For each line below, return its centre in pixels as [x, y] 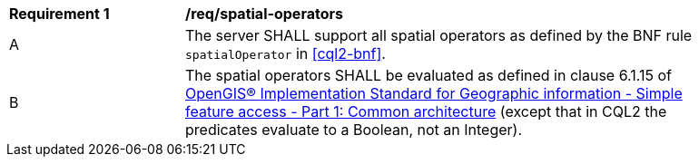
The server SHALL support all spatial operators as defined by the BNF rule [439, 35]
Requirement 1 [59, 14]
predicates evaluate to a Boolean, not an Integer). [354, 130]
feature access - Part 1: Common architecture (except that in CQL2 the [426, 111]
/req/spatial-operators [264, 14]
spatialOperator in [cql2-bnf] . [286, 53]
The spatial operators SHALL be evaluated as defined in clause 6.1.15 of [429, 75]
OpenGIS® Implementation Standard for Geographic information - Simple [434, 93]
